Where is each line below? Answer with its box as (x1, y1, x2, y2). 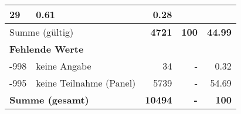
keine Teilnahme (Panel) (36, 76, 136, 89)
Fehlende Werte (9, 42, 84, 56)
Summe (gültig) (9, 25, 74, 39)
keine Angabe (36, 59, 91, 72)
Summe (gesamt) (9, 93, 89, 106)
